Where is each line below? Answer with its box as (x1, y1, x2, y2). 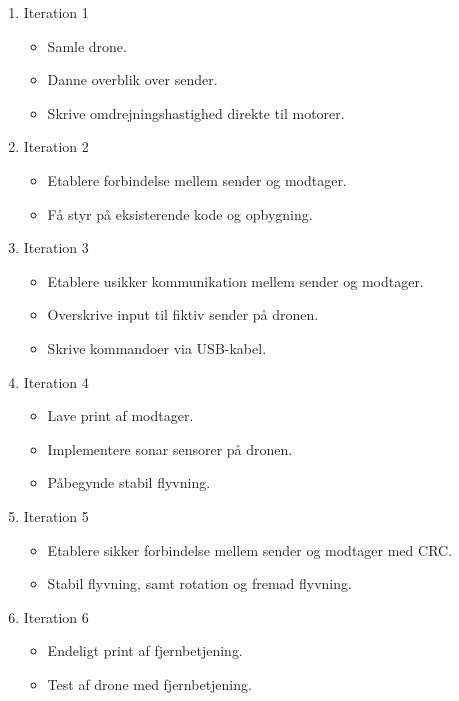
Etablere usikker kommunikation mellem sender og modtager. (47, 270, 424, 291)
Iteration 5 (23, 505, 89, 526)
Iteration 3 (23, 237, 89, 258)
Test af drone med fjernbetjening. (47, 673, 252, 694)
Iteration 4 (23, 371, 89, 392)
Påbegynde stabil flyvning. (47, 472, 211, 493)
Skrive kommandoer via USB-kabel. (47, 337, 267, 358)
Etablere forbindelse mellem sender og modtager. (47, 169, 347, 190)
